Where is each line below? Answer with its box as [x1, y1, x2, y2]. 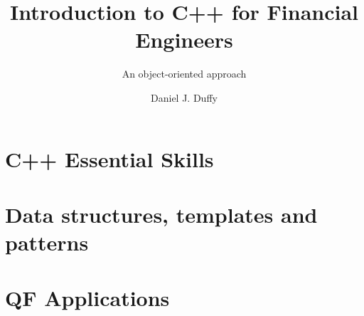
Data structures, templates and [5, 199, 318, 228]
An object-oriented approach [122, 66, 247, 81]
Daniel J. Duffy [151, 90, 218, 105]
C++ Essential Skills [5, 144, 214, 173]
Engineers [135, 25, 233, 54]
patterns [5, 228, 89, 257]
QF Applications [5, 283, 170, 312]
